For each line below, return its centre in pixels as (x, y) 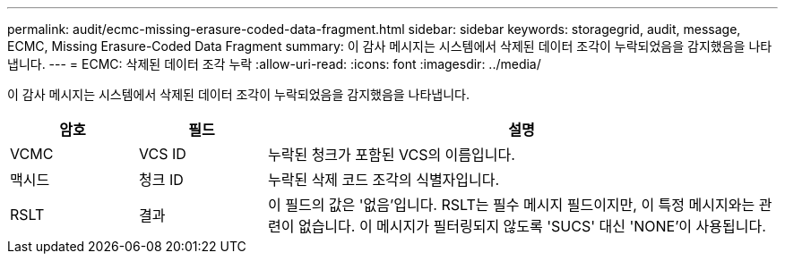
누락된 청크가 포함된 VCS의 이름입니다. (391, 155)
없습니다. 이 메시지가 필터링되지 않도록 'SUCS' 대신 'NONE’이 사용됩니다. (532, 226)
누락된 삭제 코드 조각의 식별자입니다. (384, 180)
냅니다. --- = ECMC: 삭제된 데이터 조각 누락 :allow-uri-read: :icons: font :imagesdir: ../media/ (274, 64)
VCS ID (162, 154)
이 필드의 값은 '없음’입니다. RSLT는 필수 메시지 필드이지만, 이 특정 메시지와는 (511, 205)
